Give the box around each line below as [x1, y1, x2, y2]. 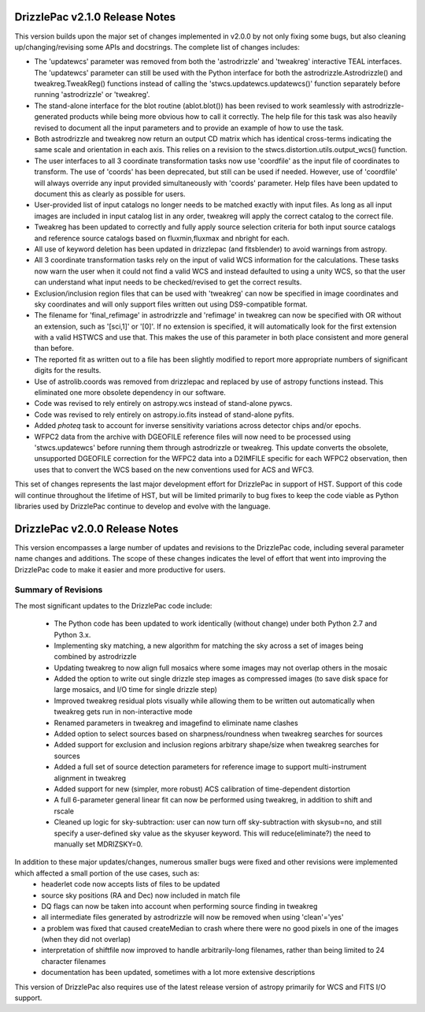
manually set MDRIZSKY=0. [54, 839, 143, 849]
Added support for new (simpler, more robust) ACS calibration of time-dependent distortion [54, 784, 350, 794]
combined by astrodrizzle [54, 652, 137, 661]
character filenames [41, 956, 106, 965]
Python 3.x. [54, 630, 91, 639]
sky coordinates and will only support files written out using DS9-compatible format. [34, 300, 309, 309]
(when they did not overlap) [41, 935, 131, 944]
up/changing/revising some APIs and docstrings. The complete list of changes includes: [14, 42, 301, 51]
